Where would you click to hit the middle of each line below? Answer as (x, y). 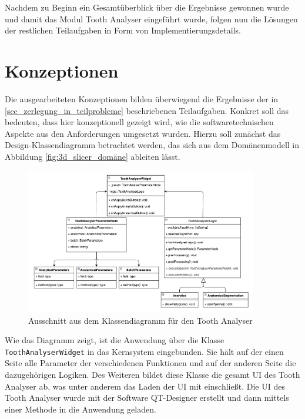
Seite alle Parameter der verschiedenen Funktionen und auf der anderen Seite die (150, 363)
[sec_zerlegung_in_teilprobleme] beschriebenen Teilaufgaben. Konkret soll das (147, 110)
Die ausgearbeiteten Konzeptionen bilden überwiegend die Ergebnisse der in (142, 98)
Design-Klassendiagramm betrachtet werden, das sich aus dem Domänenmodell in (152, 145)
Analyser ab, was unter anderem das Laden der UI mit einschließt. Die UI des (145, 386)
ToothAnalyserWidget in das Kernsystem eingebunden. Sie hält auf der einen (144, 351)
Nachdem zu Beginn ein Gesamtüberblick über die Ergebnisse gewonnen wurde (147, 7)
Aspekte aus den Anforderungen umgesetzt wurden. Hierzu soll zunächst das (143, 133)
